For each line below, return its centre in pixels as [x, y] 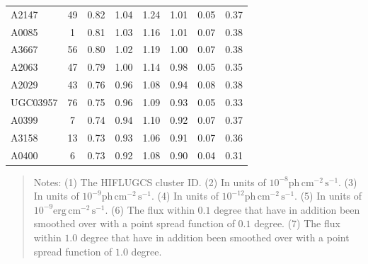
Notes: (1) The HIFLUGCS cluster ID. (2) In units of [150, 182]
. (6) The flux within [150, 209]
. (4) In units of [185, 196]
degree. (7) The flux [297, 223]
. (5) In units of [328, 196]
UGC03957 [34, 102]
